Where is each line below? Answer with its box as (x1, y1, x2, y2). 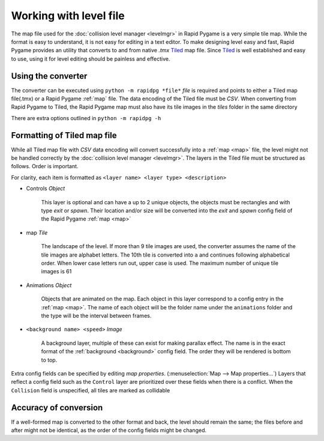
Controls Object (26, 185, 65, 192)
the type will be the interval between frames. (41, 312, 152, 319)
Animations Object (26, 281, 72, 288)
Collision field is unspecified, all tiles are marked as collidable (11, 386, 170, 394)
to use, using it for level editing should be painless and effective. (11, 55, 170, 62)
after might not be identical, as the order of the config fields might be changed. (11, 427, 207, 434)
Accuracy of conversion (11, 403, 103, 413)
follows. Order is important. (11, 163, 79, 170)
